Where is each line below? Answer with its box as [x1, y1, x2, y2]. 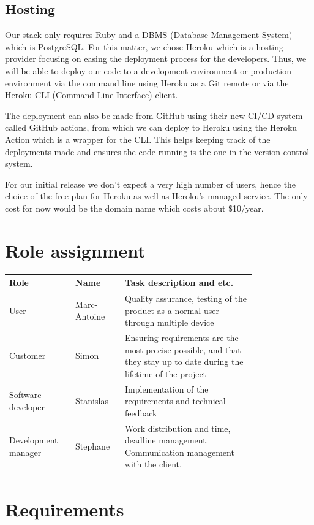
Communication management [125, 445, 234, 458]
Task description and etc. [125, 276, 234, 289]
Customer [9, 349, 46, 362]
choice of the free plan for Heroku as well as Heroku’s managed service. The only [5, 190, 308, 202]
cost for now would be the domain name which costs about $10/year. [5, 201, 264, 214]
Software [9, 388, 42, 401]
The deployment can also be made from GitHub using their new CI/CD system [5, 109, 303, 121]
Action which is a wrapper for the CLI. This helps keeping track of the [5, 132, 271, 145]
